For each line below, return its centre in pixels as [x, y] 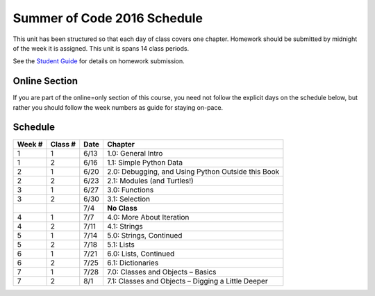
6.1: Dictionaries [133, 263]
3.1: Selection [129, 199]
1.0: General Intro [135, 153]
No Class [123, 208]
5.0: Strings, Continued [145, 235]
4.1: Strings [125, 226]
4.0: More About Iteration [148, 217]
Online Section [45, 81]
